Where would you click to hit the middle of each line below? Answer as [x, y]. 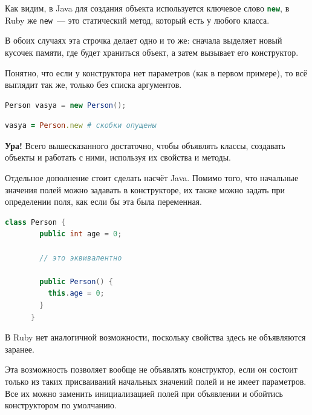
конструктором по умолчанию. [61, 405]
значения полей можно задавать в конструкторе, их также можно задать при [145, 189]
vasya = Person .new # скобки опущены [81, 126]
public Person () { [76, 281]
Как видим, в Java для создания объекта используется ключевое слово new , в [147, 8]
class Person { [35, 222]
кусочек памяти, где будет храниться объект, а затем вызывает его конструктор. [152, 52]
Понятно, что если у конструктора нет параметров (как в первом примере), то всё [156, 72]
